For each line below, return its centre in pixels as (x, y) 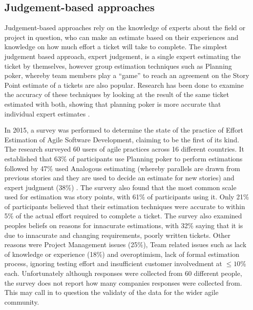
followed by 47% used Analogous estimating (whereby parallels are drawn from (122, 168)
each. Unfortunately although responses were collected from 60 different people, (123, 273)
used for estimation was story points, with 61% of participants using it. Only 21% (127, 197)
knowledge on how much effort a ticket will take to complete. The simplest (116, 47)
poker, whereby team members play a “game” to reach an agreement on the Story (127, 75)
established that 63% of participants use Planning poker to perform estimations (124, 158)
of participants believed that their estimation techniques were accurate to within (125, 206)
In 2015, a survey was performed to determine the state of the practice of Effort (124, 130)
